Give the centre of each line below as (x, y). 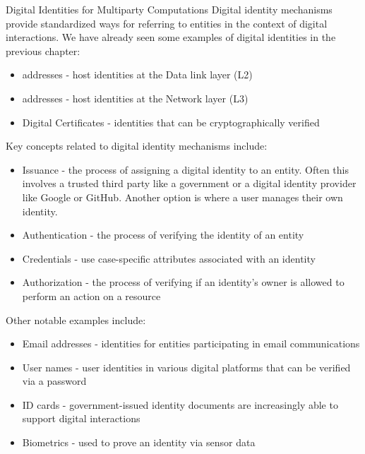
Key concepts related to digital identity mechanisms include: (137, 146)
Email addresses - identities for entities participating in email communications (191, 344)
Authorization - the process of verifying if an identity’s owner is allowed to (183, 282)
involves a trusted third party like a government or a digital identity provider (189, 183)
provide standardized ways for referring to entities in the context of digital (167, 23)
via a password (54, 381)
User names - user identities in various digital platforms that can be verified (186, 367)
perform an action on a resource (91, 295)
